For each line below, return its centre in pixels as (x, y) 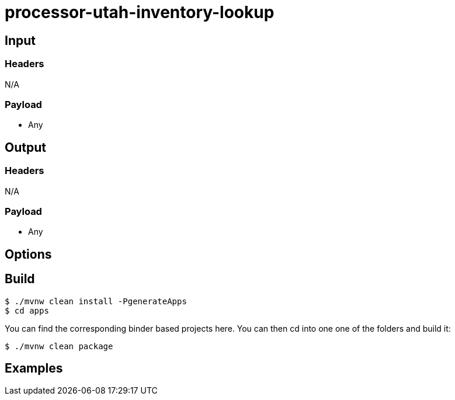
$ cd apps (27, 310)
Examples (34, 368)
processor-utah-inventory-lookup (140, 12)
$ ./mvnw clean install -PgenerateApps (96, 301)
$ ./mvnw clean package (59, 346)
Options (28, 254)
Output (25, 147)
